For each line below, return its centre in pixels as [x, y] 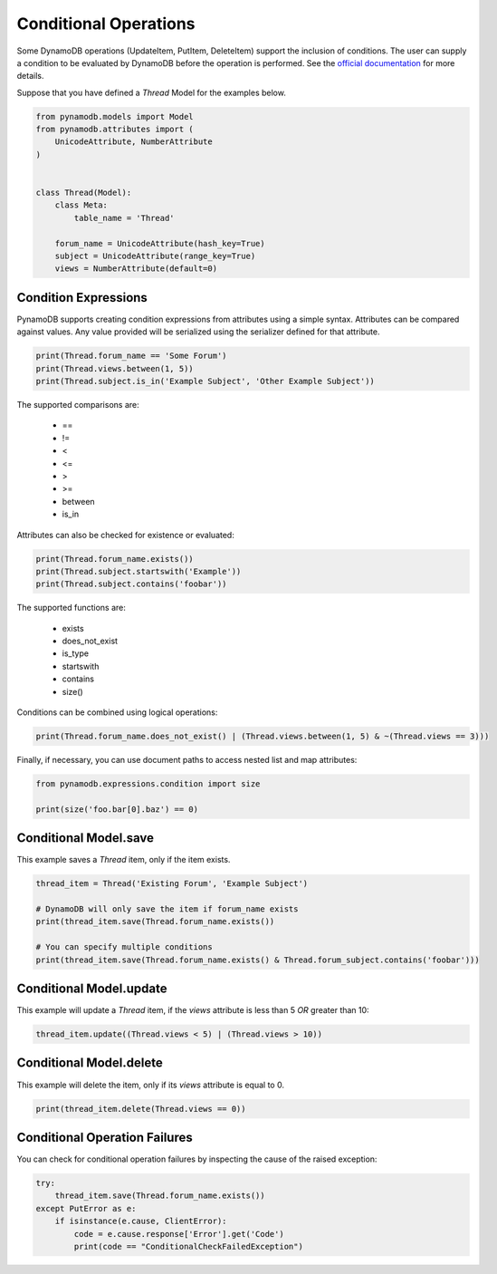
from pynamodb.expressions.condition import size [148, 783]
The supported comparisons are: [78, 405]
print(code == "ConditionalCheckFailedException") [188, 1246]
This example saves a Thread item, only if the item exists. [124, 860]
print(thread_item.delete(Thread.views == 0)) [141, 1109]
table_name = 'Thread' [124, 218]
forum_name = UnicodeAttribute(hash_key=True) [160, 243]
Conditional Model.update [92, 989]
